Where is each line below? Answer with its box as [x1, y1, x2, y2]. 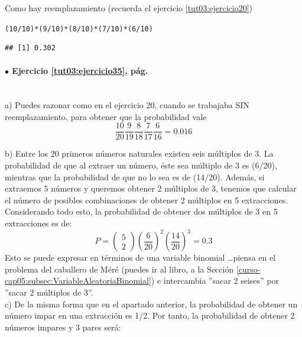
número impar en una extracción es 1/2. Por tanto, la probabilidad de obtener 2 [5, 309, 295, 322]
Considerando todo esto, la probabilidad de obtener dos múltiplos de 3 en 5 [5, 205, 278, 218]
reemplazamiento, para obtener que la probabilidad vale [5, 110, 207, 122]
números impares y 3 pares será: [5, 320, 121, 333]
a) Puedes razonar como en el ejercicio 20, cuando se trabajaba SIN [5, 99, 249, 111]
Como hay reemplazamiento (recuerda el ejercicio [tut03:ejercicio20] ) [5, 2, 253, 14]
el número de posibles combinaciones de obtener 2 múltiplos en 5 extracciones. [5, 193, 288, 206]
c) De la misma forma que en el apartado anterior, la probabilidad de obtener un [5, 297, 298, 310]
